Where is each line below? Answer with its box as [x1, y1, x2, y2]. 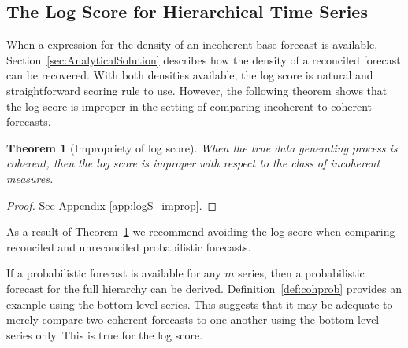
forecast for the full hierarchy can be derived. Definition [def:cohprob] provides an [6, 280, 402, 296]
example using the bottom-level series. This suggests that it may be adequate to [6, 295, 393, 312]
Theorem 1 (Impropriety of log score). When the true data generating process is [6, 139, 398, 156]
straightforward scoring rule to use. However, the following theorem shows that [6, 82, 388, 98]
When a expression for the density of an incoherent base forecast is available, [6, 36, 378, 53]
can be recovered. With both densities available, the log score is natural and [6, 67, 373, 83]
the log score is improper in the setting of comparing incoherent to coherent [6, 97, 373, 114]
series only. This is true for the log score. [6, 326, 203, 343]
